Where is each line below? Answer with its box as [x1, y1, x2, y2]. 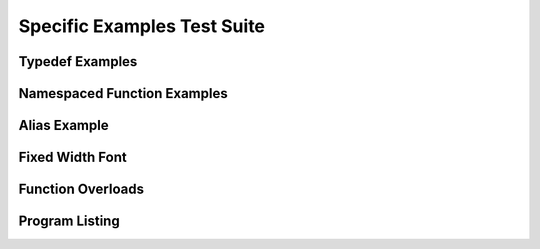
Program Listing [18, 213, 120, 230]
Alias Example [18, 117, 109, 134]
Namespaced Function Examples [18, 85, 229, 102]
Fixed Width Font [18, 149, 127, 166]
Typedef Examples [18, 53, 138, 70]
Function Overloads [18, 181, 145, 198]
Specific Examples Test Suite [18, 15, 265, 37]
